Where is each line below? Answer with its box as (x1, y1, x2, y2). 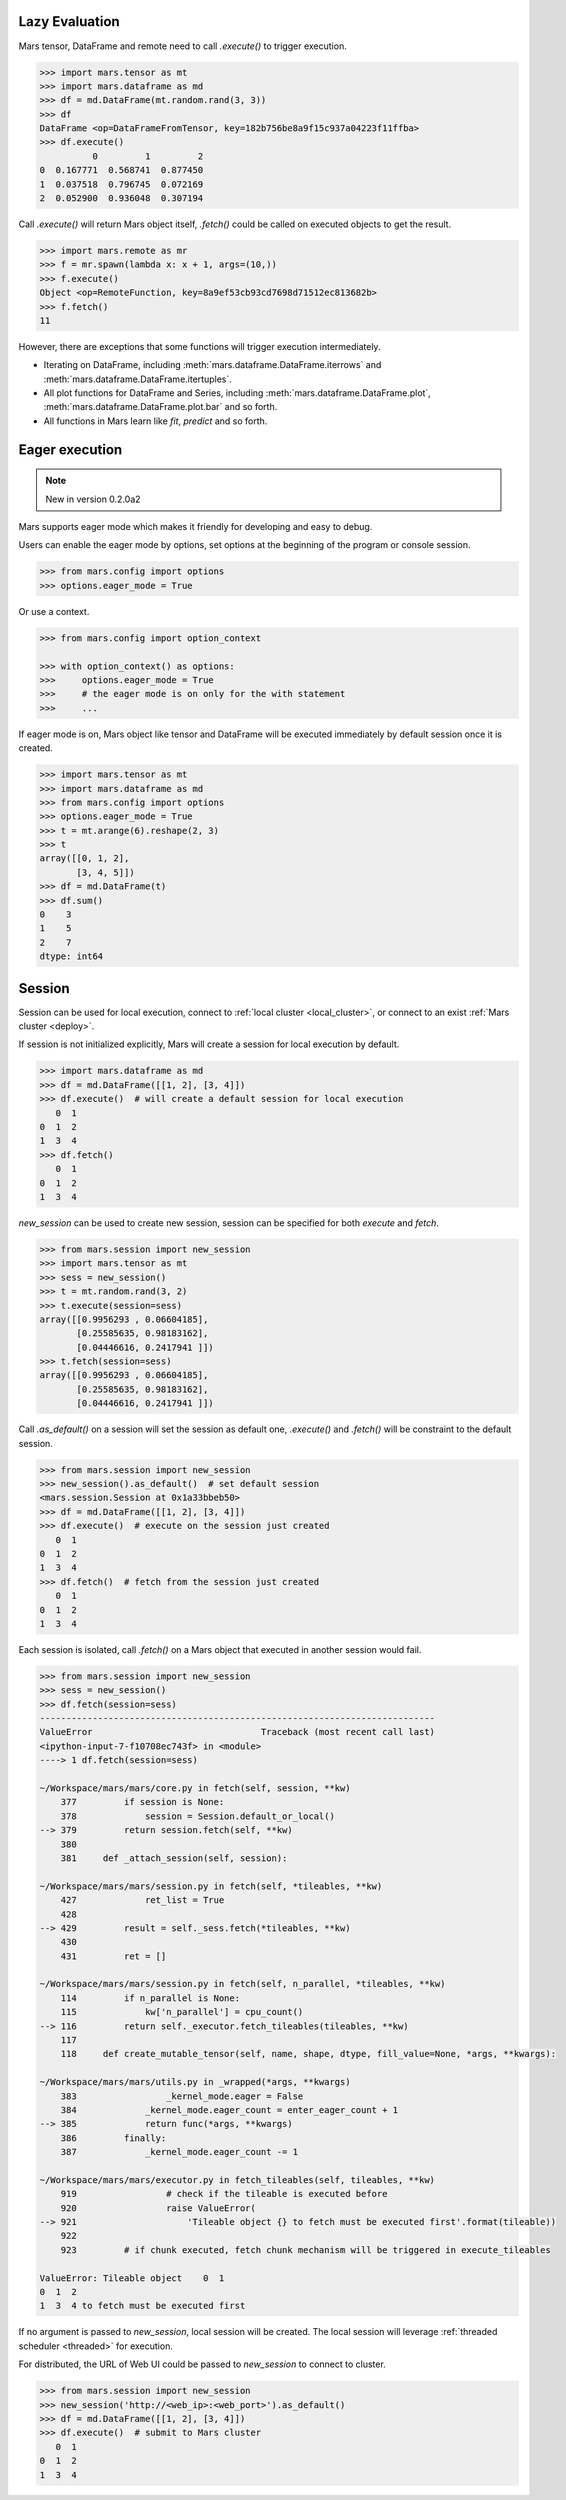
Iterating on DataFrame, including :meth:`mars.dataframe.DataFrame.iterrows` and (43, 359, 382, 371)
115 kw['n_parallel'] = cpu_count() (60, 2006, 304, 2018)
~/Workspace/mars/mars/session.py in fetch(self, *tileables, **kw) (39, 1880, 383, 1892)
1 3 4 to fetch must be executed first (39, 2300, 246, 2312)
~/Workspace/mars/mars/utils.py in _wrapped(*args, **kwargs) (39, 2076, 351, 2088)
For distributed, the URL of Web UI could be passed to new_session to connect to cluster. (18, 2358, 387, 2370)
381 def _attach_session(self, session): (60, 1852, 288, 1864)
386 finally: (60, 2132, 167, 2144)
